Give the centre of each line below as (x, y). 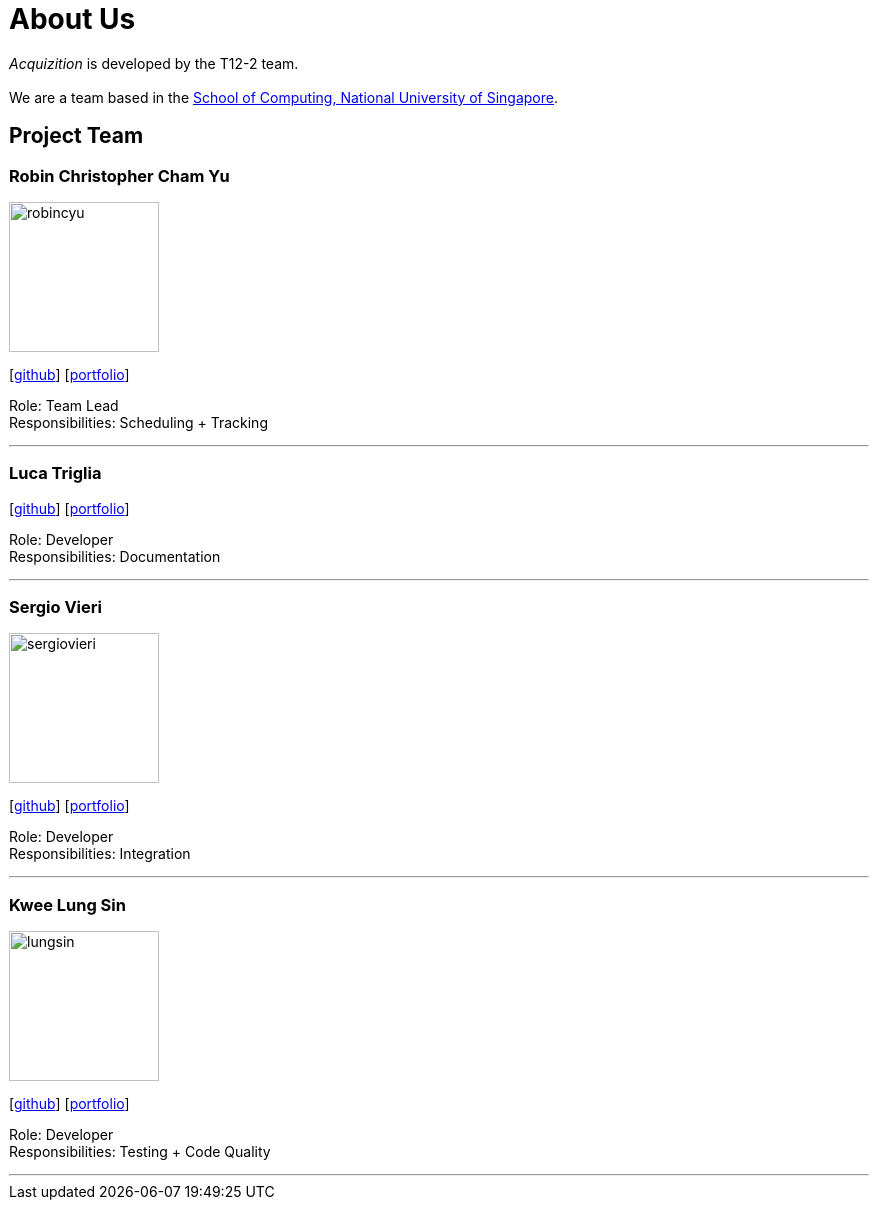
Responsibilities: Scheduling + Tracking (138, 422)
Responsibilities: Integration (100, 854)
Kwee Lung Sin (67, 904)
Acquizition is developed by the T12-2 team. (154, 63)
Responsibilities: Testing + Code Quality (140, 1152)
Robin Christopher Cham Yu (119, 175)
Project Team (76, 136)
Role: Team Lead (64, 405)
